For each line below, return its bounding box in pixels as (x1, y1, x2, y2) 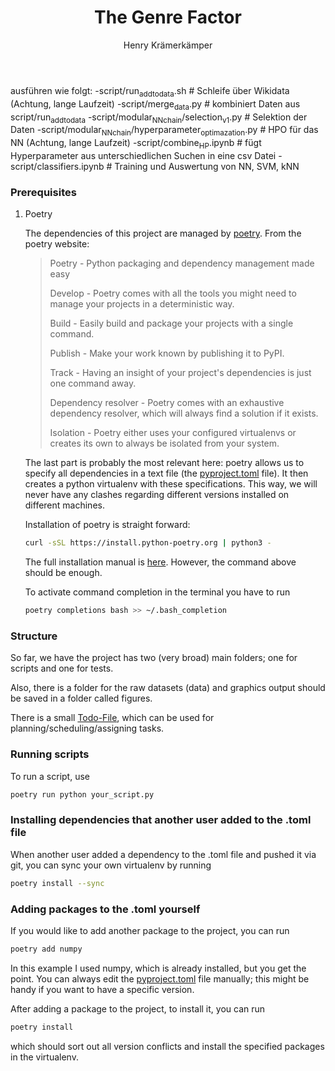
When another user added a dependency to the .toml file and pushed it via (10, 848, 317, 860)
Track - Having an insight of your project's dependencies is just (49, 367, 312, 379)
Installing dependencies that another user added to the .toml (10, 813, 312, 827)
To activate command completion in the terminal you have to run (24, 586, 291, 598)
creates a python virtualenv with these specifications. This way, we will (24, 478, 318, 490)
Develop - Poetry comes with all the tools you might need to (49, 287, 297, 300)
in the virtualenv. (10, 1051, 79, 1063)
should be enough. (24, 567, 103, 579)
